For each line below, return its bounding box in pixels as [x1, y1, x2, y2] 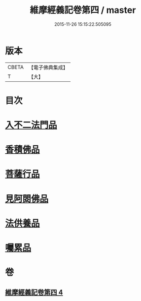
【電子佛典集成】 [28, 64, 68, 71]
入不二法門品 [5, 120, 58, 131]
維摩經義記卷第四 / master [30, 4, 136, 16]
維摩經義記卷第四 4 [5, 288, 63, 297]
